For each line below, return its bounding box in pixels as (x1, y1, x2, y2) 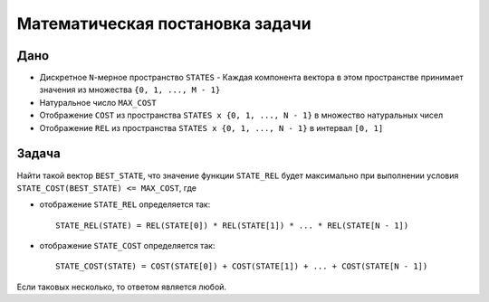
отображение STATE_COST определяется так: (39, 241, 216, 251)
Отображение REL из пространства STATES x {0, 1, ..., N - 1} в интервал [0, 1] (39, 122, 384, 133)
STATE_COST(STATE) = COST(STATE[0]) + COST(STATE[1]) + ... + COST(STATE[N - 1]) (55, 261, 428, 271)
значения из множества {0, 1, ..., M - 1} (39, 84, 221, 95)
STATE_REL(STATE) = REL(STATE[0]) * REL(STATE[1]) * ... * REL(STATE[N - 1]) (55, 220, 409, 231)
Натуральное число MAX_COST (39, 97, 158, 108)
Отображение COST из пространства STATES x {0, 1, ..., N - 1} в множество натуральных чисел (39, 109, 444, 121)
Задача (16, 146, 61, 162)
